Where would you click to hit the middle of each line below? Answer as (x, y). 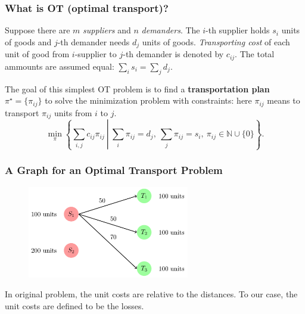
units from (73, 112)
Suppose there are (38, 30)
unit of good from (37, 54)
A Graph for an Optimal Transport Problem (114, 170)
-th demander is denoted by (173, 54)
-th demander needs (94, 41)
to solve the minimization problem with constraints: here (148, 100)
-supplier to (96, 54)
